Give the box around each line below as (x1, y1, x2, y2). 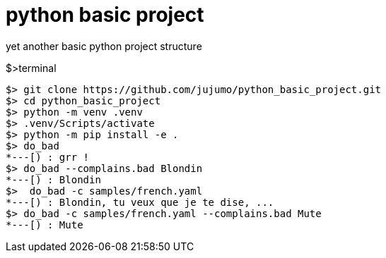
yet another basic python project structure (6, 39, 202, 52)
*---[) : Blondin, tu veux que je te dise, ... (6, 196, 274, 208)
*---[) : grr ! (6, 151, 90, 163)
